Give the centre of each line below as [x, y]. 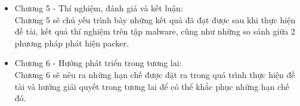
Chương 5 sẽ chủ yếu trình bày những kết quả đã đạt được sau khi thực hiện [155, 19]
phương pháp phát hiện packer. [72, 43]
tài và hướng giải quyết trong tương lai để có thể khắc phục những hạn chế [152, 86]
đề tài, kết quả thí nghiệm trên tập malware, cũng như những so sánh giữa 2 [155, 31]
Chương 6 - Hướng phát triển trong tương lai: [98, 63]
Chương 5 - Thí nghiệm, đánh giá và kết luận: [99, 8]
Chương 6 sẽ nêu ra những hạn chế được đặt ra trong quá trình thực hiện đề [155, 74]
